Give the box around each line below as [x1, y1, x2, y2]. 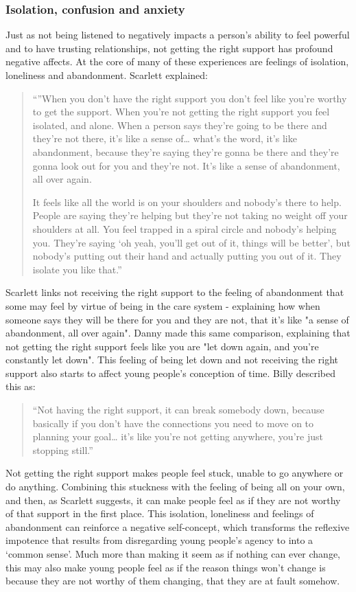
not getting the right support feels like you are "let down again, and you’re [5, 339, 319, 353]
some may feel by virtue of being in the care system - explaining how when [5, 298, 320, 312]
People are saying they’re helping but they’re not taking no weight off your [32, 208, 348, 223]
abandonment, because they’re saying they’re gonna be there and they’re [32, 144, 339, 159]
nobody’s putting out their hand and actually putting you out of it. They [32, 249, 342, 263]
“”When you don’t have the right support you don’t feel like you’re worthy [32, 91, 347, 105]
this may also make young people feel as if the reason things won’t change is [5, 560, 326, 574]
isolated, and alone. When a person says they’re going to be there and [32, 117, 327, 132]
